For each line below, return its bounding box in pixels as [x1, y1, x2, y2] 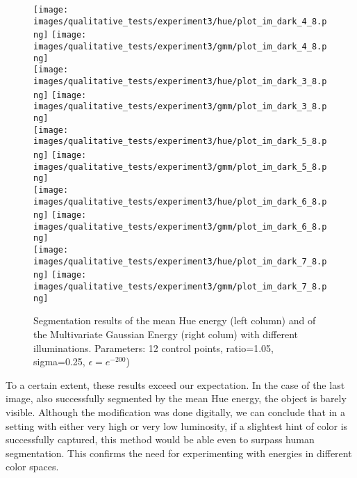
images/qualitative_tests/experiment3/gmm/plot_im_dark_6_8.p [33, 221, 327, 232]
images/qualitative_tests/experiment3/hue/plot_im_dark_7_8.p [33, 256, 327, 266]
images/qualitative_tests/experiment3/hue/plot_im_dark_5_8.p [33, 136, 327, 147]
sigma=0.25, [33, 354, 85, 369]
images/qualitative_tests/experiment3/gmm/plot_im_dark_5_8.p [33, 161, 327, 172]
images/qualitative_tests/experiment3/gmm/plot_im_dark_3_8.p [33, 102, 327, 112]
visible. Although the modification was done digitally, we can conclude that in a [6, 404, 346, 419]
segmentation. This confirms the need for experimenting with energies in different [6, 445, 352, 460]
